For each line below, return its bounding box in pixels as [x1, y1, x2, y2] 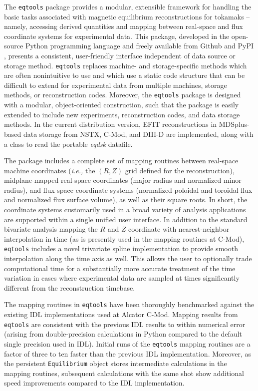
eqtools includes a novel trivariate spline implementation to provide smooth [4, 243, 238, 254]
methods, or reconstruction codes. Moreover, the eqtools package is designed [4, 89, 241, 100]
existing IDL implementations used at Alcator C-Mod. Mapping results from [4, 309, 238, 320]
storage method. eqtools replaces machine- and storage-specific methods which [4, 60, 247, 70]
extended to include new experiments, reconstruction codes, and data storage [4, 109, 240, 119]
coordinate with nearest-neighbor [128, 224, 230, 234]
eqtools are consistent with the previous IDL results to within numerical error [4, 319, 246, 329]
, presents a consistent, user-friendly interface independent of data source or [4, 50, 236, 61]
